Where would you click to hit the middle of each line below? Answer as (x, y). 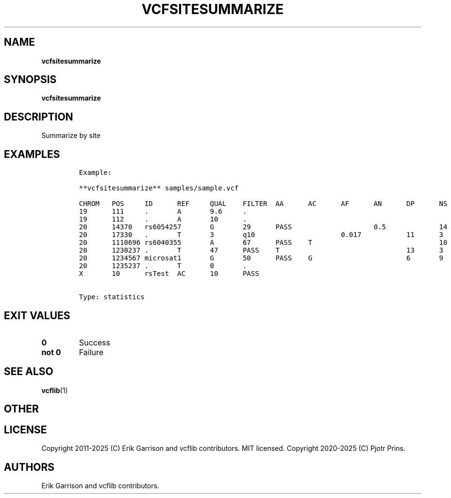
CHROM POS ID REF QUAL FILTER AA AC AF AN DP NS (263, 204)
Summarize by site (71, 136)
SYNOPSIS (30, 80)
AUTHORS (29, 467)
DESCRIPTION (39, 117)
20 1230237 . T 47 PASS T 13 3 (261, 250)
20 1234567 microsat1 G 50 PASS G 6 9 (261, 258)
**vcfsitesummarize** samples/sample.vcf (159, 188)
